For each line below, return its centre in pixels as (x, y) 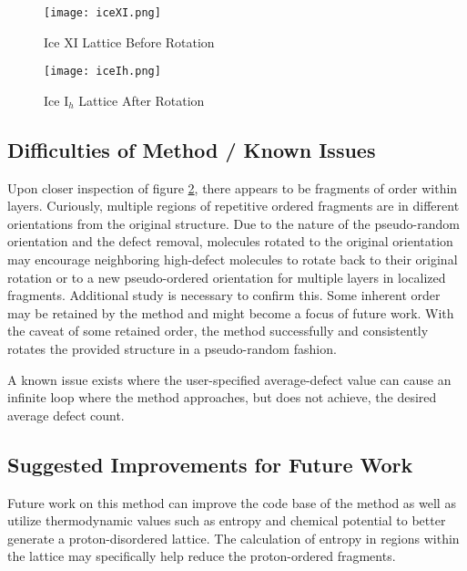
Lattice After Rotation (142, 100)
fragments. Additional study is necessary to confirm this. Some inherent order (224, 295)
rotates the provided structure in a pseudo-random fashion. (172, 349)
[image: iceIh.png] (102, 72)
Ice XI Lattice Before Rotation (129, 42)
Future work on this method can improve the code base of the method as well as (232, 502)
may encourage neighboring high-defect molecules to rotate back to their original (233, 260)
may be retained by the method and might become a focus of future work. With (231, 312)
